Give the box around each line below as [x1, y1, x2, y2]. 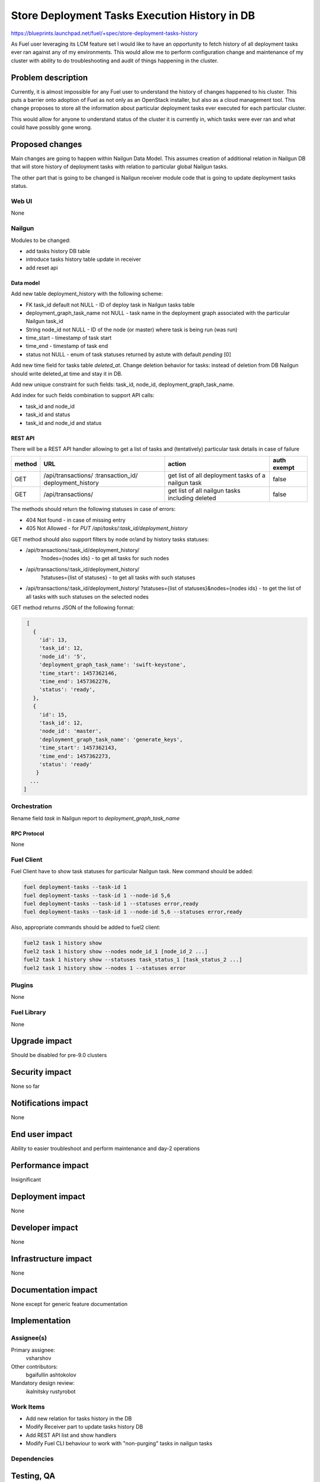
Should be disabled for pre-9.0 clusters [11, 1052, 107, 1059]
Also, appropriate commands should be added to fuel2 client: [11, 924, 161, 931]
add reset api [25, 264, 59, 271]
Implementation [11, 1316, 71, 1326]
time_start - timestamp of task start [25, 334, 112, 341]
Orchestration [11, 802, 53, 810]
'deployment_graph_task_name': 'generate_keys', [39, 736, 183, 743]
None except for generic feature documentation [11, 1300, 128, 1307]
